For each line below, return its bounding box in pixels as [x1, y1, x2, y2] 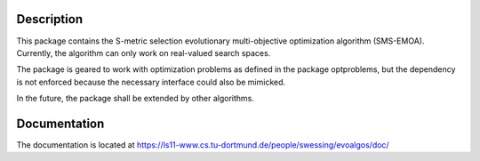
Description [16, 12, 84, 27]
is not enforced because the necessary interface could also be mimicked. [16, 76, 286, 87]
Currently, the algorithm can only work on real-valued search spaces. [16, 47, 271, 58]
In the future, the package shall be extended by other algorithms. [16, 93, 255, 104]
